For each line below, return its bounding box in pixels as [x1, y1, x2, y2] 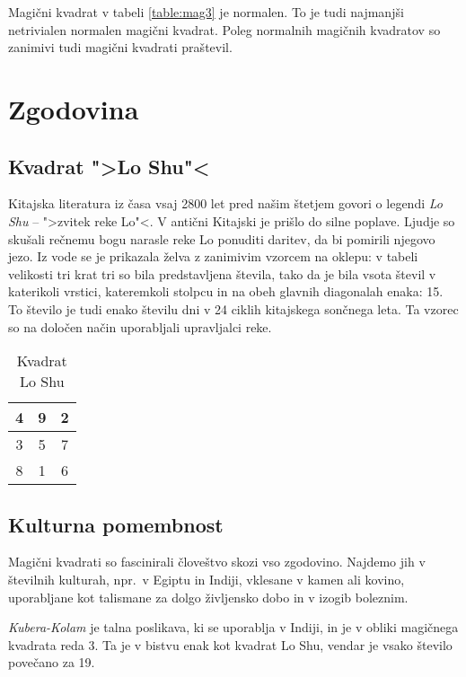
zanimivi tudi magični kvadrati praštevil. [8, 38, 233, 57]
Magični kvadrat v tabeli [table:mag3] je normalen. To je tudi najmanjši [8, 3, 404, 21]
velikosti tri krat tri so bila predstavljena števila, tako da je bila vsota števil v [8, 264, 436, 283]
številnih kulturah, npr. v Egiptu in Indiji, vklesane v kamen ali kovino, [8, 569, 405, 588]
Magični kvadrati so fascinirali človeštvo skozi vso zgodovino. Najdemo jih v [8, 552, 426, 571]
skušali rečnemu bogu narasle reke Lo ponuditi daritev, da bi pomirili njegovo [8, 229, 435, 248]
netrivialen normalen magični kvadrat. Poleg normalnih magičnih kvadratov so [8, 20, 441, 39]
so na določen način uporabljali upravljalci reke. [8, 317, 272, 336]
